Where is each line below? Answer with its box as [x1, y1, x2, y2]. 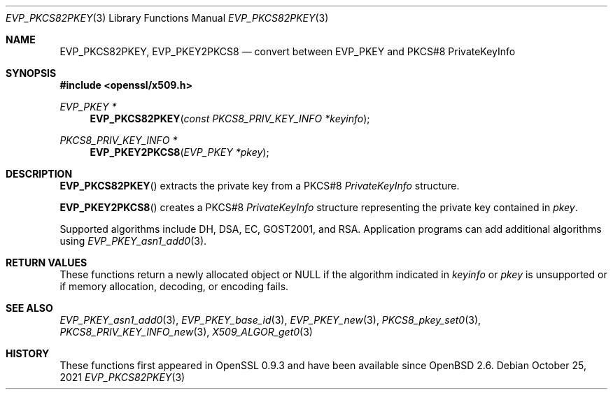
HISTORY [6, 347, 50, 359]
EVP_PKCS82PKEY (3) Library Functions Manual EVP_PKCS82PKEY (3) [6, 12, 329, 24]
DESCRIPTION [6, 168, 73, 180]
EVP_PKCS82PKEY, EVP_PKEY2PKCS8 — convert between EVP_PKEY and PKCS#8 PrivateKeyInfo [59, 45, 516, 57]
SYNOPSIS [6, 67, 57, 79]
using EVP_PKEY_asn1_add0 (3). [59, 235, 207, 247]
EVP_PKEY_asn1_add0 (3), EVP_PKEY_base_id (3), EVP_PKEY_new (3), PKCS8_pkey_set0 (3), [59, 314, 481, 326]
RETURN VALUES [6, 257, 87, 268]
